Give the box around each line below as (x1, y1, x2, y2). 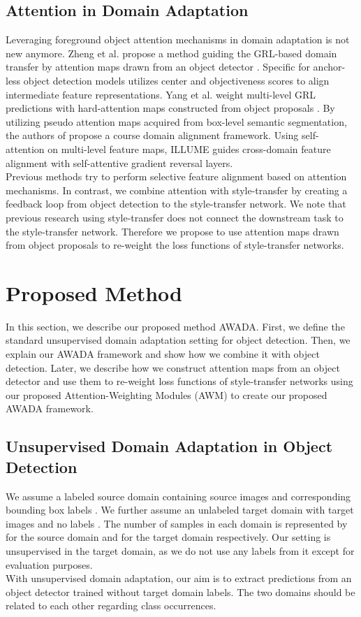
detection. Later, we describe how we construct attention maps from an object (6, 360, 340, 375)
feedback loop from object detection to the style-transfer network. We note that (6, 196, 346, 211)
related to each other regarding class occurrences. (6, 598, 216, 613)
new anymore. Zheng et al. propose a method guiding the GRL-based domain (6, 45, 337, 60)
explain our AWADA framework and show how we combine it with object (6, 347, 320, 361)
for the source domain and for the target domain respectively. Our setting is (6, 530, 331, 544)
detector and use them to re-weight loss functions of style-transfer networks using (6, 374, 353, 389)
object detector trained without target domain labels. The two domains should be (6, 584, 355, 599)
